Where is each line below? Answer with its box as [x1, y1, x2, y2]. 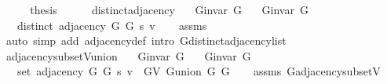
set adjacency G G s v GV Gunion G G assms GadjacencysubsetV [16, 63, 381, 79]
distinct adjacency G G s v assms [16, 16, 207, 33]
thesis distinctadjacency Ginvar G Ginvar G [30, 2, 309, 17]
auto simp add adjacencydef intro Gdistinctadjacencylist [5, 32, 287, 49]
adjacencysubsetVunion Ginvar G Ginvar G [5, 47, 251, 64]
